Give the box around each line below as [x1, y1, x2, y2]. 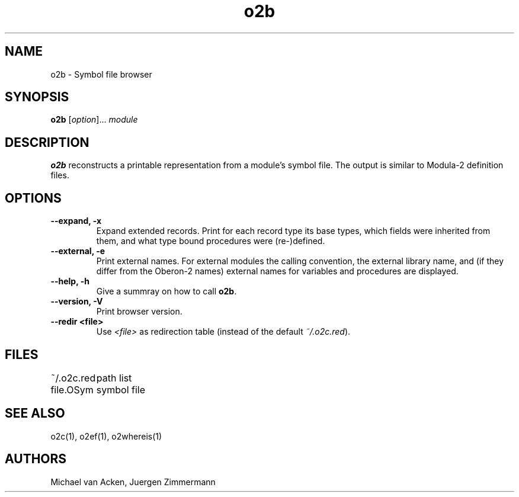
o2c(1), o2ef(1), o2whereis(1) [50, 431, 162, 441]
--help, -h [50, 276, 89, 287]
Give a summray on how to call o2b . [96, 286, 237, 297]
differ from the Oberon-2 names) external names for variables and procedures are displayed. [96, 266, 459, 277]
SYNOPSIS [5, 89, 69, 105]
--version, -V [50, 296, 103, 307]
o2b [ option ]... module [50, 114, 138, 125]
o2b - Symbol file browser [50, 69, 152, 79]
